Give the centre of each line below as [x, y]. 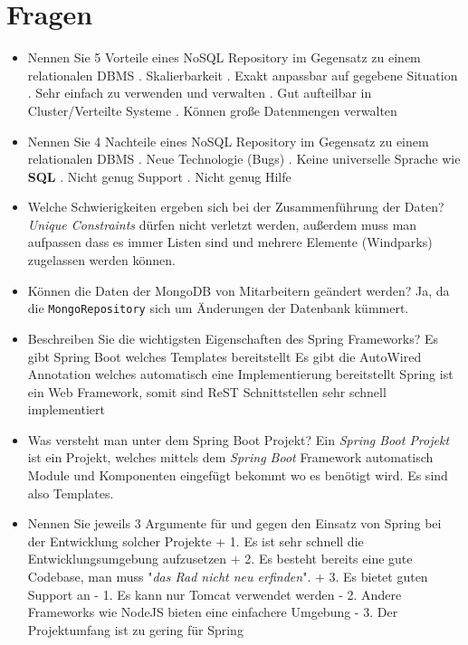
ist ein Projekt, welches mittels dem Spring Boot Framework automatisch [230, 457]
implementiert [67, 409]
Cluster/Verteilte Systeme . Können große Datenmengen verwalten [212, 110]
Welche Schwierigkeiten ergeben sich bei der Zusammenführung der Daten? [236, 207]
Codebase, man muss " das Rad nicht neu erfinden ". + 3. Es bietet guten [228, 577]
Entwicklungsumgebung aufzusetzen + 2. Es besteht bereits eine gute [220, 559]
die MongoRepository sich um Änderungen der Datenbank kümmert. [218, 308]
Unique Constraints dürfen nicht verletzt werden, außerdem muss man [222, 224]
